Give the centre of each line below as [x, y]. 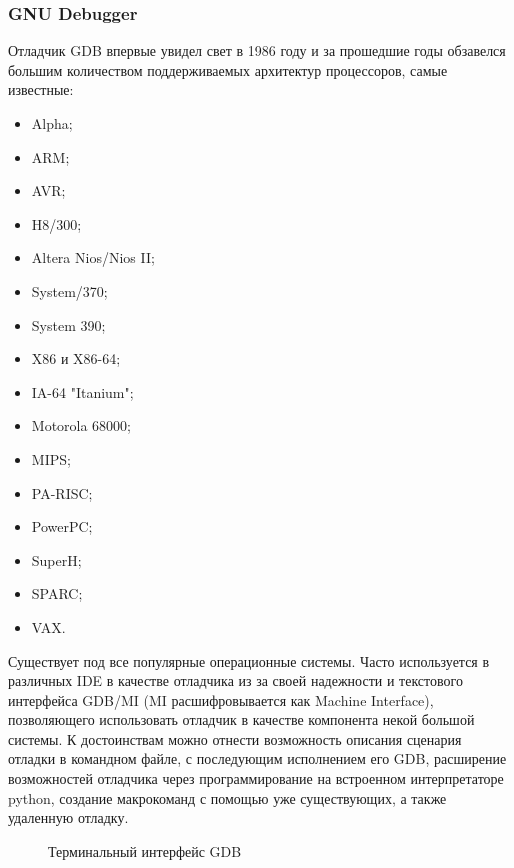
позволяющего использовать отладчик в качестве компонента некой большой [241, 719]
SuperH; [56, 559]
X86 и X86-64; [76, 358]
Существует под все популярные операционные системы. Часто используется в [249, 660]
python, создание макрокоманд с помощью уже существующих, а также [227, 797]
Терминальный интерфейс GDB [145, 850]
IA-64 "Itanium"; [82, 391]
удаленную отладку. [68, 817]
